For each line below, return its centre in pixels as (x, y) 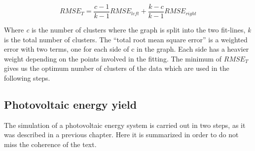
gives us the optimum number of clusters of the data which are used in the (117, 68)
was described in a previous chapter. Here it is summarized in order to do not (121, 135)
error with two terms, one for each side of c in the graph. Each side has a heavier (127, 49)
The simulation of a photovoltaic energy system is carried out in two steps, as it (125, 125)
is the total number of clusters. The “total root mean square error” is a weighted (126, 39)
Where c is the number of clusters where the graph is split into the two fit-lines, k (127, 30)
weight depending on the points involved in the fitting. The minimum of (113, 58)
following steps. (27, 78)
